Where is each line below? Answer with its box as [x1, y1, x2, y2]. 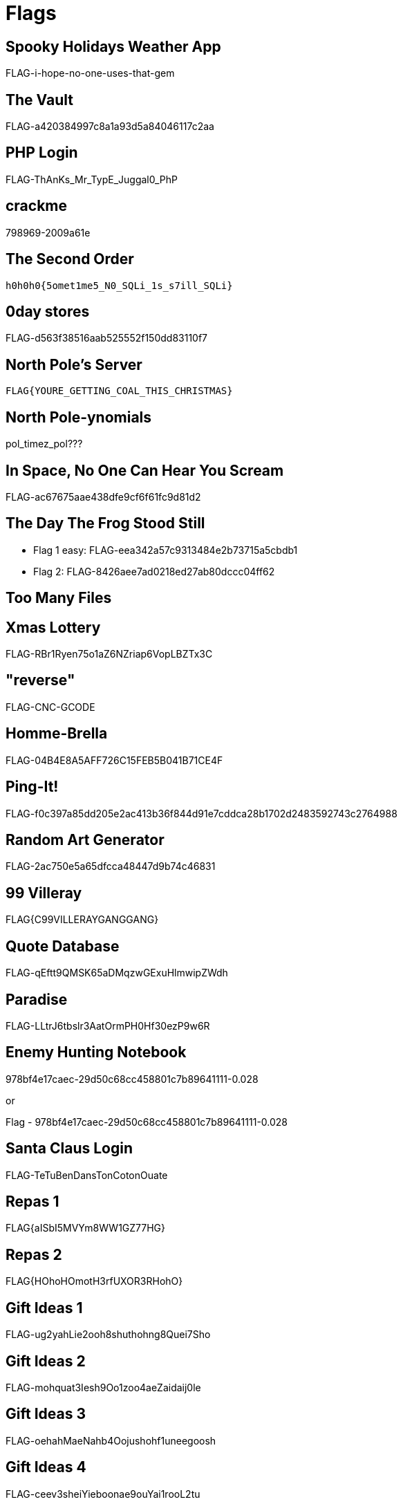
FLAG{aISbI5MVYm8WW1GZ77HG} [6, 1222, 166, 1234]
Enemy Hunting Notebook [6, 1043, 187, 1061]
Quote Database [6, 937, 120, 955]
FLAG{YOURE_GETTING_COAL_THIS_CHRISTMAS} [6, 385, 233, 397]
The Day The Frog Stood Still [6, 514, 205, 532]
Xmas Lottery [6, 618, 101, 636]
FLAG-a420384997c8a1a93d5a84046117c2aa [6, 120, 214, 133]
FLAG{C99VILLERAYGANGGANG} [6, 913, 159, 926]
